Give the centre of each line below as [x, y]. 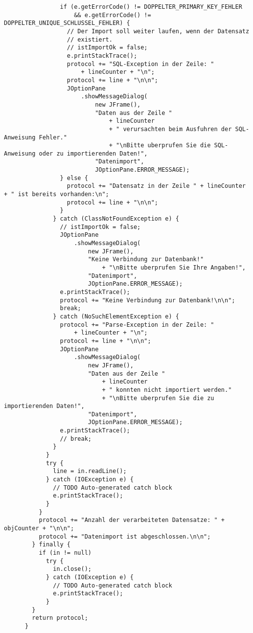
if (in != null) [65, 553]
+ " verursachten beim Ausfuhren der [170, 129]
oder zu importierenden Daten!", [93, 153]
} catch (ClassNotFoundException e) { [116, 219]
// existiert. [90, 39]
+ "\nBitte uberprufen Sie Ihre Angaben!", [174, 268]
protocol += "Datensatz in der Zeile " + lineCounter [156, 186]
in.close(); [72, 569]
